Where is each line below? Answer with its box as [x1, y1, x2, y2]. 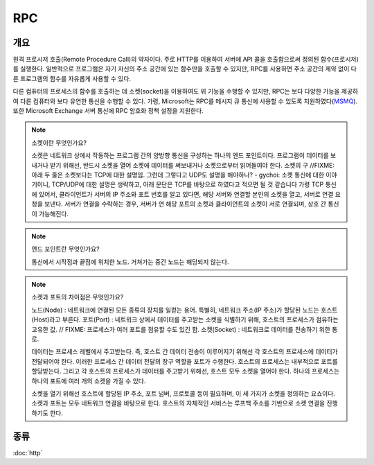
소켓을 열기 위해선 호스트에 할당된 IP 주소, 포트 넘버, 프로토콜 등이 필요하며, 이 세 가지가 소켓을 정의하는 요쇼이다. [31, 389, 336, 398]
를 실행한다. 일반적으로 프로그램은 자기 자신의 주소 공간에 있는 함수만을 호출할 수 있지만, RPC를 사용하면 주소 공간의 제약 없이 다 [12, 64, 357, 73]
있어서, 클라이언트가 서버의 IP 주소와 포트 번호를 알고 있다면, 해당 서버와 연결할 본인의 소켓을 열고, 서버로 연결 [38, 190, 334, 198]
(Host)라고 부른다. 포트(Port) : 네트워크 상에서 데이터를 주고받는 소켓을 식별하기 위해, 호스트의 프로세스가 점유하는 [31, 315, 339, 324]
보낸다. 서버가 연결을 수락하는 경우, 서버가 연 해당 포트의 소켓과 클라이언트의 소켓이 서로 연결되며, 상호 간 [44, 200, 327, 208]
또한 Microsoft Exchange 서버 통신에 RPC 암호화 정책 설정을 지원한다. [12, 107, 204, 115]
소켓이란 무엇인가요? [31, 139, 87, 147]
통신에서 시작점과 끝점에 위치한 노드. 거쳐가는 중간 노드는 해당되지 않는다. [31, 257, 229, 266]
